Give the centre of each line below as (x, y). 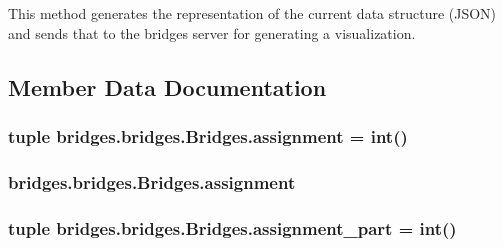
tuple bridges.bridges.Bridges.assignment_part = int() (232, 227)
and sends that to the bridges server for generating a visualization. (212, 32)
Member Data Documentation (167, 86)
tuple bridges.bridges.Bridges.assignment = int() (208, 135)
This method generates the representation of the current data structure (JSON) (252, 13)
